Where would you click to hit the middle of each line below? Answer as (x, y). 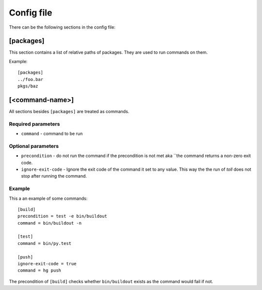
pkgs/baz (28, 86)
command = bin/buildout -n (50, 223)
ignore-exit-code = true (47, 264)
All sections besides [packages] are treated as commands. (69, 111)
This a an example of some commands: (48, 198)
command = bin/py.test (45, 243)
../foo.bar (31, 79)
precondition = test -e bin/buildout (63, 216)
